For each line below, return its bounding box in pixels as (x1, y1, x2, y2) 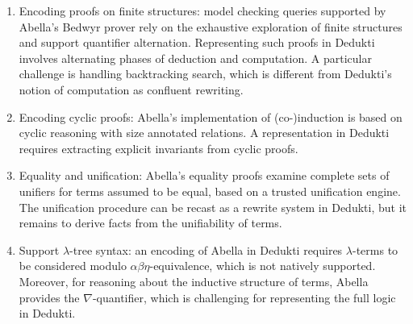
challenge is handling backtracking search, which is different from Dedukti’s (19, 65, 392, 82)
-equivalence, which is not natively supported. (149, 257, 376, 274)
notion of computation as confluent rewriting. (19, 81, 244, 98)
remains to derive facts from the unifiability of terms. (19, 214, 282, 231)
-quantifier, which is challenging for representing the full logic (92, 289, 396, 305)
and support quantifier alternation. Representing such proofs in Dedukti (19, 34, 375, 51)
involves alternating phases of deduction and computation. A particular (19, 49, 372, 66)
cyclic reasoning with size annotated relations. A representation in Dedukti (19, 124, 390, 141)
